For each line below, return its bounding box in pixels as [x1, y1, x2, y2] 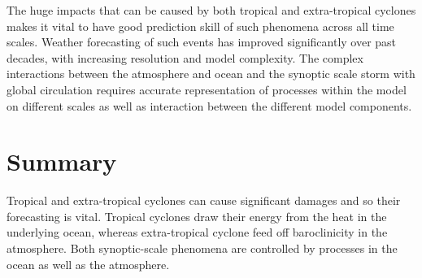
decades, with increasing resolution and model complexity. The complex [7, 49, 363, 66]
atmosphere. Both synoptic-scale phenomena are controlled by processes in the [7, 240, 398, 257]
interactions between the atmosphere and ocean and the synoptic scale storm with [7, 65, 415, 82]
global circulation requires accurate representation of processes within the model [7, 80, 407, 98]
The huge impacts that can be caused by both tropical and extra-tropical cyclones [7, 2, 416, 18]
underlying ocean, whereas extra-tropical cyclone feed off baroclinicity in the [7, 224, 388, 241]
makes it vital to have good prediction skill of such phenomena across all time [7, 17, 394, 34]
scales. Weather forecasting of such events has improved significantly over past [7, 33, 397, 50]
